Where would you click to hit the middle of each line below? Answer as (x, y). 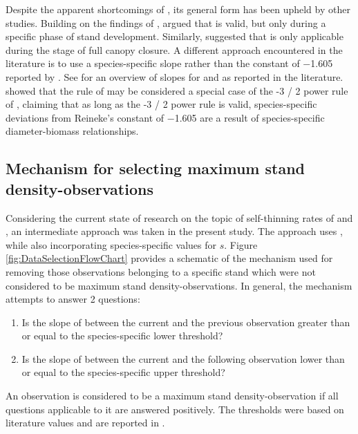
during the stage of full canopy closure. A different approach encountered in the (174, 49)
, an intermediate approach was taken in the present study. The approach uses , (174, 231)
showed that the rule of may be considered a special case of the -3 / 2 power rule (177, 90)
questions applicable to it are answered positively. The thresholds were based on (175, 409)
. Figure (241, 244)
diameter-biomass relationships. (72, 131)
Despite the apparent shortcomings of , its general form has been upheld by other (178, 9)
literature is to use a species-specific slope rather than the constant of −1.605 (169, 63)
